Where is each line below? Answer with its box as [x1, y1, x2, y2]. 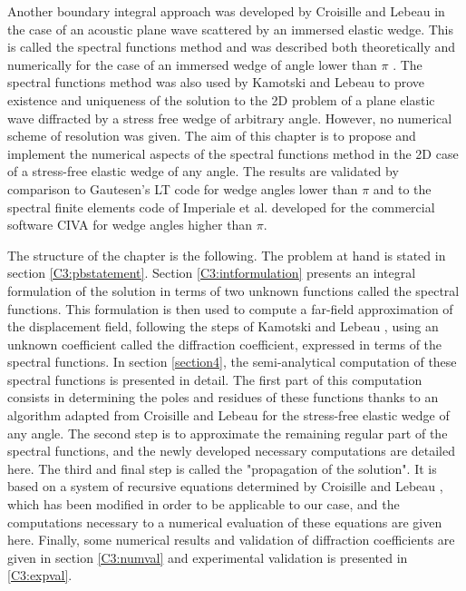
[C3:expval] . [7, 566, 73, 585]
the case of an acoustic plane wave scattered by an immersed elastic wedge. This [7, 19, 453, 38]
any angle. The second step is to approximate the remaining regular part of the [7, 423, 448, 442]
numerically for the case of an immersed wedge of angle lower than [7, 54, 377, 74]
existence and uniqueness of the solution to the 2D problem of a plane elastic [7, 90, 435, 109]
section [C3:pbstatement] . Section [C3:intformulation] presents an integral [7, 263, 416, 282]
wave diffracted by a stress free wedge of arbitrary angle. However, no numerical [7, 108, 452, 127]
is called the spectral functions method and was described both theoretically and [7, 37, 456, 56]
